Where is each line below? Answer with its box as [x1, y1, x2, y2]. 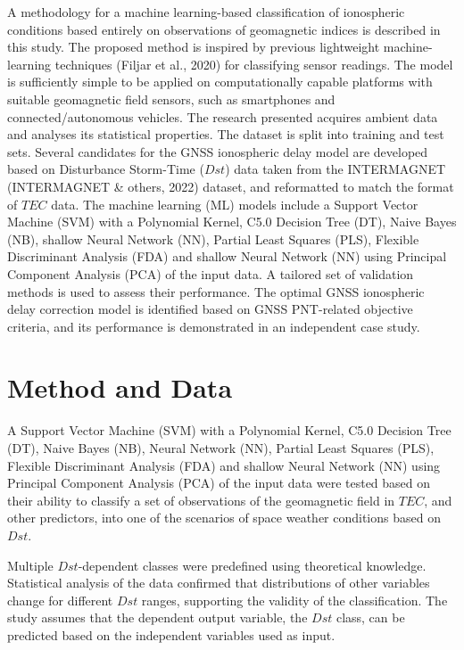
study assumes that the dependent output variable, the [7, 608, 308, 627]
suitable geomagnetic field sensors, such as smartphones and [7, 89, 336, 108]
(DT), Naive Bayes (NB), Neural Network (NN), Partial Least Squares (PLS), [7, 439, 435, 457]
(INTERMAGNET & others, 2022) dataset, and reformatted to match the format [7, 177, 454, 195]
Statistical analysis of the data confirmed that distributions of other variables [7, 573, 430, 592]
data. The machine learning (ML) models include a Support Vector [51, 194, 418, 213]
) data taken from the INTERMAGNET [225, 160, 446, 178]
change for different [7, 590, 113, 609]
